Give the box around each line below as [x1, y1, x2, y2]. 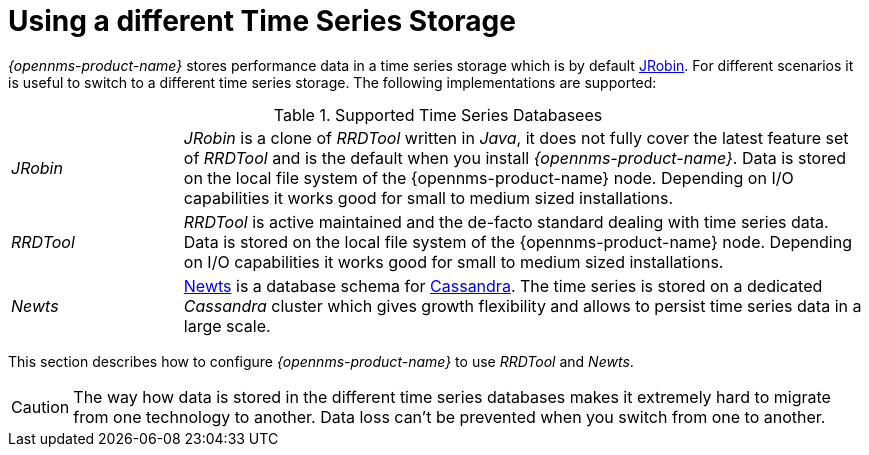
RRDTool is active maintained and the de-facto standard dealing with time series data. [183, 211, 829, 232]
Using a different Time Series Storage [8, 4, 516, 38]
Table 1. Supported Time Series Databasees [273, 104, 603, 125]
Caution [11, 396, 70, 417]
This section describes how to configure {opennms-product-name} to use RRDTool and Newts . [8, 352, 634, 370]
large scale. [183, 315, 271, 336]
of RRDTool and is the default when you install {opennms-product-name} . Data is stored [183, 147, 847, 168]
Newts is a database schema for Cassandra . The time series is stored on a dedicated [183, 275, 823, 296]
